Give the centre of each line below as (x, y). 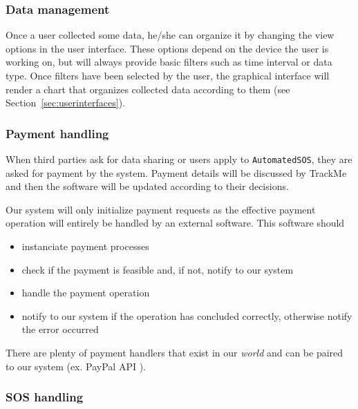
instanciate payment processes (85, 246)
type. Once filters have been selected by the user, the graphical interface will (168, 75)
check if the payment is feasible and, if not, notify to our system (158, 269)
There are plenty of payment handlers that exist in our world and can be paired (175, 352)
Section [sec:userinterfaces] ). (65, 103)
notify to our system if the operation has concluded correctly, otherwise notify (187, 315)
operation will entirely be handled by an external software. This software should (175, 223)
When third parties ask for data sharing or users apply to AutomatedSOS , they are (179, 159)
